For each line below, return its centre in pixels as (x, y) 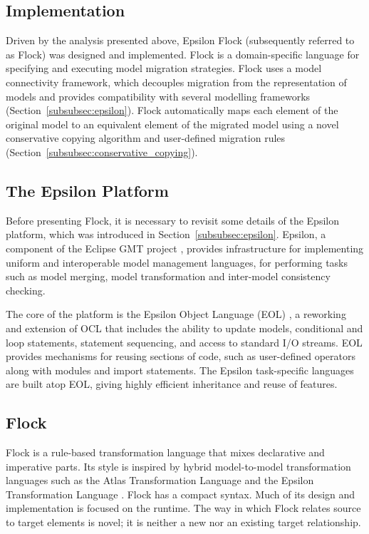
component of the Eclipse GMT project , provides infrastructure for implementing (185, 248)
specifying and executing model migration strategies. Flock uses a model (164, 68)
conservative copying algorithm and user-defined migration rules (146, 138)
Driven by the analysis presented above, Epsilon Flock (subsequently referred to (180, 40)
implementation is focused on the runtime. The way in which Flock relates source (183, 508)
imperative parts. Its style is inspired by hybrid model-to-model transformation (178, 466)
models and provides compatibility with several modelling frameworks (158, 96)
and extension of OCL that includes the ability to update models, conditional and (184, 328)
